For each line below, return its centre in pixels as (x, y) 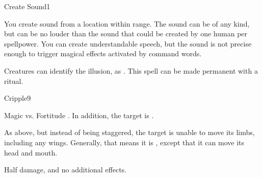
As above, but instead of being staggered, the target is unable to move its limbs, (129, 132)
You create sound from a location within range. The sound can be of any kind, (127, 23)
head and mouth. (31, 152)
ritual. (14, 81)
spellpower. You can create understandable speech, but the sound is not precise (128, 43)
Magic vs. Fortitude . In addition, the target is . (79, 115)
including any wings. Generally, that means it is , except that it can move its (124, 142)
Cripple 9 (18, 98)
